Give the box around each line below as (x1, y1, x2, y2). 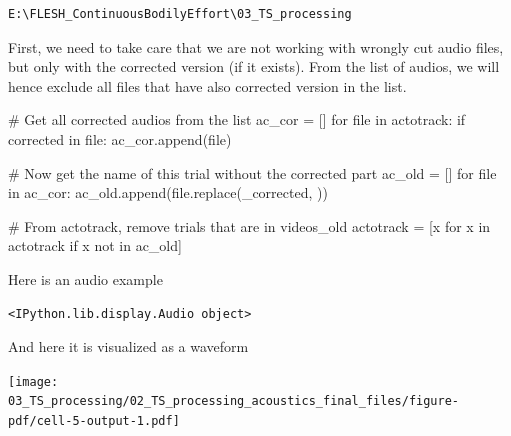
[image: (8, 374, 59, 389)
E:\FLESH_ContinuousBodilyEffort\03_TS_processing (8, 7, 352, 21)
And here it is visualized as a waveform (8, 336, 249, 357)
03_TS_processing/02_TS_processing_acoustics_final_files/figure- (8, 394, 460, 409)
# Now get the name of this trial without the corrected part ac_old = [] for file (8, 162, 497, 183)
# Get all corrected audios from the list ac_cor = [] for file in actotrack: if (8, 109, 466, 130)
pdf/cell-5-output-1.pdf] (8, 414, 180, 429)
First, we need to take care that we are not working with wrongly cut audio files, (8, 36, 504, 57)
